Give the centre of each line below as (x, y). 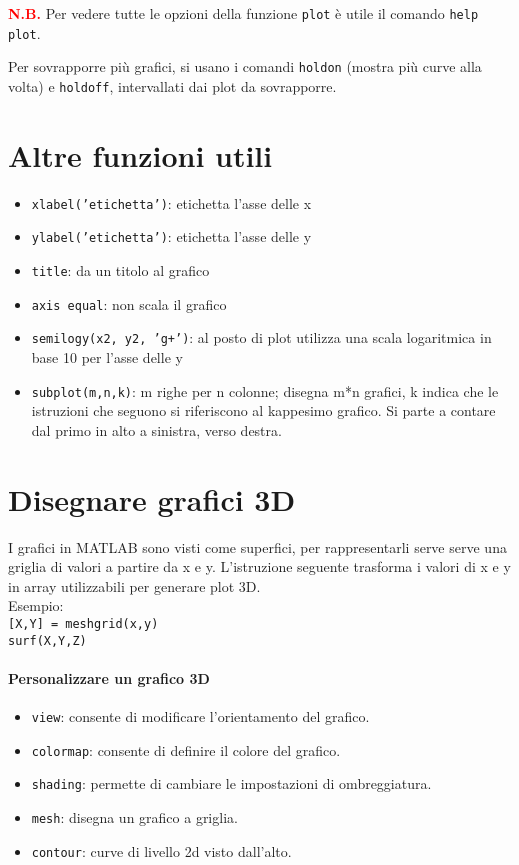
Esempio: (36, 605)
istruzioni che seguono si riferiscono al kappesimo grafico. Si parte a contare (263, 410)
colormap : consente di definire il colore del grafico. (186, 749)
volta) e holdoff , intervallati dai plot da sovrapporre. (172, 85)
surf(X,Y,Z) (47, 640)
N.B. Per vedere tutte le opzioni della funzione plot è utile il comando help (243, 13)
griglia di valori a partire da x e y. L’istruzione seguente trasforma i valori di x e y (259, 566)
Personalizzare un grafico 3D (109, 677)
